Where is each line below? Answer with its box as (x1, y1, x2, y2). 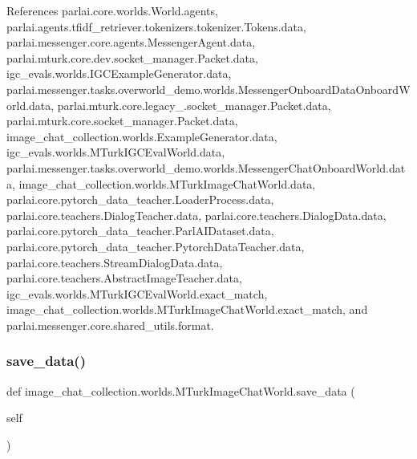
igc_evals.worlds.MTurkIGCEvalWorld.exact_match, (6, 285, 268, 302)
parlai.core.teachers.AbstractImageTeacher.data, (6, 270, 242, 286)
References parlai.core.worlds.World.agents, (6, 2, 218, 18)
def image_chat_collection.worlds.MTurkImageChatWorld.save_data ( (6, 382, 355, 399)
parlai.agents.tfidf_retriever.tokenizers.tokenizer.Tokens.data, (6, 18, 306, 35)
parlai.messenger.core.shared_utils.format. (6, 316, 214, 333)
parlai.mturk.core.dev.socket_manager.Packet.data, (6, 49, 258, 66)
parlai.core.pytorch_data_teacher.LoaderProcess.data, (6, 191, 274, 208)
